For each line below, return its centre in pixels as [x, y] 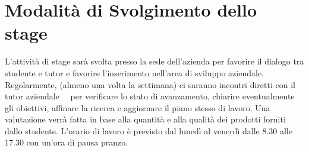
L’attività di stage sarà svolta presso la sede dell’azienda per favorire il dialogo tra [154, 61]
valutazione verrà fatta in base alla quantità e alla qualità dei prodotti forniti [145, 119]
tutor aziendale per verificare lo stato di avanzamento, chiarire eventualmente [150, 96]
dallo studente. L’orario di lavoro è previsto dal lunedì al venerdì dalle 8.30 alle [149, 130]
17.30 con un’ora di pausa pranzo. [67, 142]
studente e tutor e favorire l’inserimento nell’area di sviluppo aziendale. [135, 72]
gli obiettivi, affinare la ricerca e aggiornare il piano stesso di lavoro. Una [138, 107]
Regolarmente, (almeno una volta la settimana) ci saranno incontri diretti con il [150, 84]
